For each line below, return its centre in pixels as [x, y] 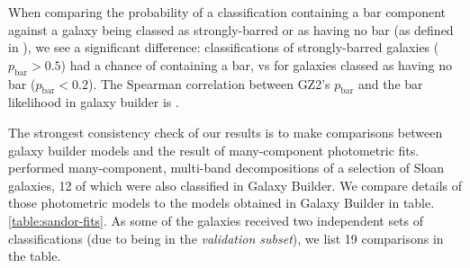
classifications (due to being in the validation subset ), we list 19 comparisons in [226, 238]
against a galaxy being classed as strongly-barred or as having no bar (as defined [231, 29]
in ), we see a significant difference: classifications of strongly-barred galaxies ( [224, 47]
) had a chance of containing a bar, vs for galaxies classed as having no [257, 64]
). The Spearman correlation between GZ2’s [209, 83]
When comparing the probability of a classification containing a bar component [227, 12]
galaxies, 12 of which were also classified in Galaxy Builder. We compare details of [235, 185]
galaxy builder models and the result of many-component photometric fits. [214, 150]
